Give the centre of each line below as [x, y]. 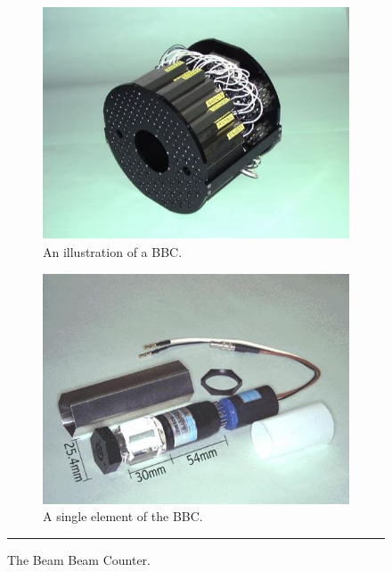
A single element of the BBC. [123, 516]
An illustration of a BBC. [113, 251]
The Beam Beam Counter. [79, 559]
